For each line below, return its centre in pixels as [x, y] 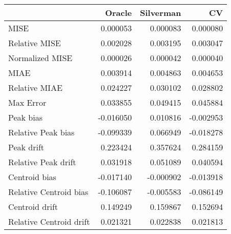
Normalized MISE [40, 58]
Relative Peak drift [42, 162]
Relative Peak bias [41, 132]
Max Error [27, 102]
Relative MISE [35, 43]
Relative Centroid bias [48, 192]
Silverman [161, 13]
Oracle [119, 13]
